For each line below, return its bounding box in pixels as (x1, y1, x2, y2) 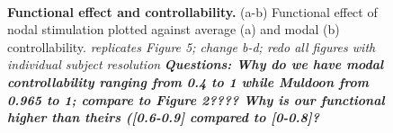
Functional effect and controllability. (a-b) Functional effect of (7, 2, 378, 21)
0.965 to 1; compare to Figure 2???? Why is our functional (7, 90, 385, 109)
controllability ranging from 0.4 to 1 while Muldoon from (7, 72, 370, 91)
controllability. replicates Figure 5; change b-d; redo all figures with (7, 37, 376, 56)
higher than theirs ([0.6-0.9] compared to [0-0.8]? (7, 108, 320, 127)
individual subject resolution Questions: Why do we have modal (7, 55, 384, 74)
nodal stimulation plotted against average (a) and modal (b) (7, 20, 340, 39)
